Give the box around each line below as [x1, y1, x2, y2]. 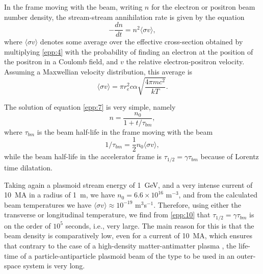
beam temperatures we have [4, 199, 92, 210]
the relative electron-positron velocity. [126, 56, 245, 67]
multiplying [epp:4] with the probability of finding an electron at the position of [4, 46, 253, 57]
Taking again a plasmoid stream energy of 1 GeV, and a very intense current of [4, 179, 253, 190]
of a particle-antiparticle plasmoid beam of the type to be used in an [20, 250, 235, 261]
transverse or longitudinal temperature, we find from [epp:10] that [4, 209, 211, 220]
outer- [236, 250, 256, 261]
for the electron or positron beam [151, 2, 255, 12]
